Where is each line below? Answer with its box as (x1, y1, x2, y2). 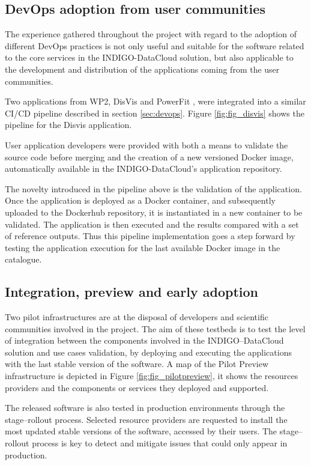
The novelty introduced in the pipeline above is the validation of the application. (5, 182, 302, 195)
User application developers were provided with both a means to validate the (5, 138, 288, 151)
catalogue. (5, 253, 42, 266)
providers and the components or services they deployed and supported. (5, 381, 269, 394)
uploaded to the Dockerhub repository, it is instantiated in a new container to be (5, 205, 303, 218)
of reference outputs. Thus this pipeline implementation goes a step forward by (5, 229, 295, 242)
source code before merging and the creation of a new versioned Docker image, (5, 150, 294, 163)
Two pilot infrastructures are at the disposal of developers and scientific (5, 311, 268, 323)
